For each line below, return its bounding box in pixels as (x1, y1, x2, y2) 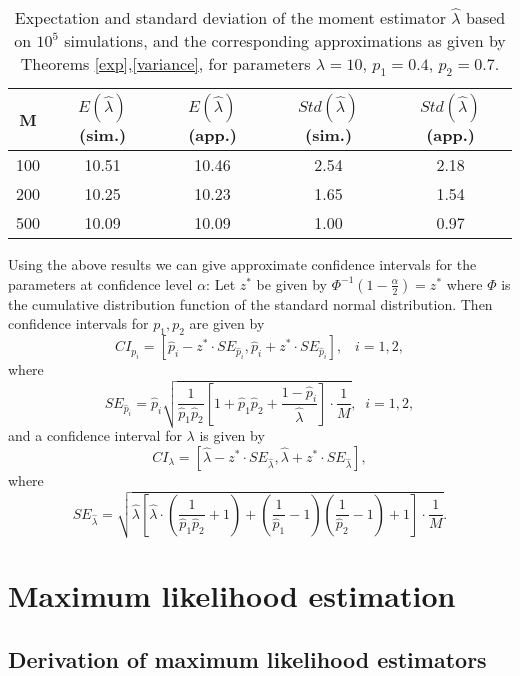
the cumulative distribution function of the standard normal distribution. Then (8, 293, 493, 314)
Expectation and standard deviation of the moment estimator (14, 6, 446, 29)
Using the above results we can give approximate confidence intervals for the (8, 254, 477, 275)
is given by (199, 425, 265, 446)
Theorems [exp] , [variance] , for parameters (20, 52, 311, 75)
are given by (189, 313, 265, 334)
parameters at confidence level (8, 273, 193, 294)
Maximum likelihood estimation (8, 575, 456, 616)
